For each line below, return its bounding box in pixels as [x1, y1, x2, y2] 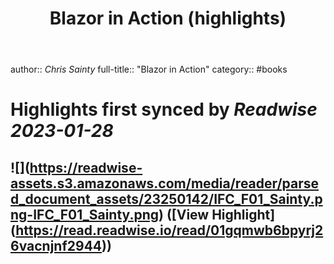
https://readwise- [29, 159, 143, 176]
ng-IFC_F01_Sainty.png [10, 206, 159, 223]
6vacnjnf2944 [10, 237, 103, 254]
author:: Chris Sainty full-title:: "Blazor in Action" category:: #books [10, 63, 288, 76]
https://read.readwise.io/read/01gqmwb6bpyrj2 [15, 222, 324, 239]
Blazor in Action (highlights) [49, 7, 287, 30]
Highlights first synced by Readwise [10, 98, 318, 121]
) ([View [158, 206, 210, 223]
